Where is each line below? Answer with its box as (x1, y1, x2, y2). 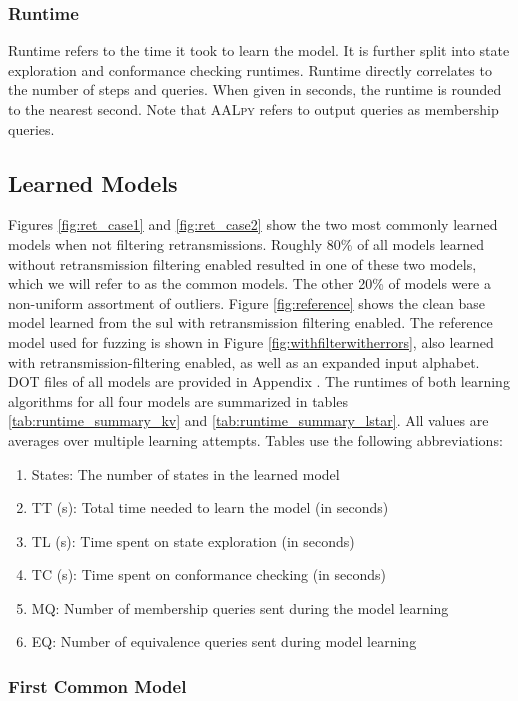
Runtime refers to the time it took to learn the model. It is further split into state (8, 40, 510, 61)
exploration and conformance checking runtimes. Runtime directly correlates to (8, 59, 492, 80)
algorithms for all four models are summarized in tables (8, 390, 349, 411)
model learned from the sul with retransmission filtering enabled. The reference (8, 312, 493, 333)
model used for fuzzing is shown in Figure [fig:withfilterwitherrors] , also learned (8, 331, 494, 352)
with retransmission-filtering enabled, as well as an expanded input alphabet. (8, 351, 480, 372)
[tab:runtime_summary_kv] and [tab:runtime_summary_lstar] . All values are (8, 410, 489, 431)
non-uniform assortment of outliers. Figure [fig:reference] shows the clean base (8, 292, 485, 313)
